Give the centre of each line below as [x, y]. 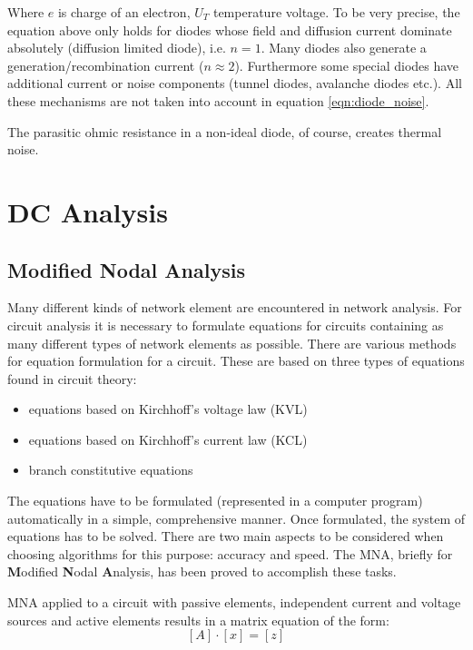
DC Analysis [88, 211]
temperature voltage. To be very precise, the [336, 12]
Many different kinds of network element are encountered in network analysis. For [235, 307]
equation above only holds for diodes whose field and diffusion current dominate [230, 30]
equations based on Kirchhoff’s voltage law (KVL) [168, 409]
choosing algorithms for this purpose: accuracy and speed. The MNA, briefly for [230, 553]
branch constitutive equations [111, 470]
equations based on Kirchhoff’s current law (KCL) [168, 439]
